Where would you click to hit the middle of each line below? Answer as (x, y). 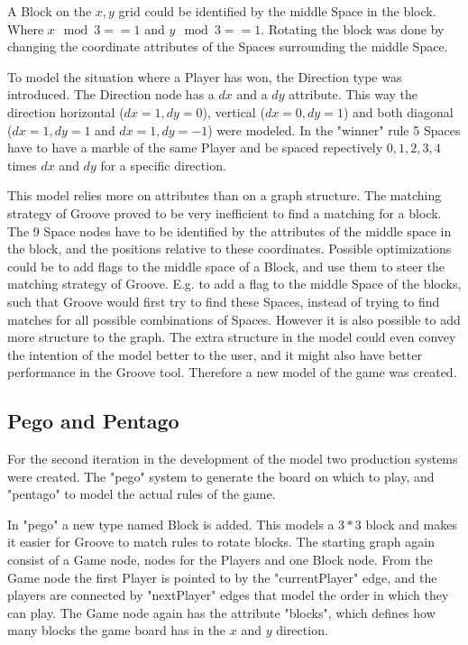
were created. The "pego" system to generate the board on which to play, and (221, 476)
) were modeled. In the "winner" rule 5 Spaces (334, 129)
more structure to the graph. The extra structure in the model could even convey (232, 337)
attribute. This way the (353, 94)
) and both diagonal (398, 111)
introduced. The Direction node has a (111, 94)
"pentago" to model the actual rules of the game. (142, 494)
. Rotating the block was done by (353, 28)
